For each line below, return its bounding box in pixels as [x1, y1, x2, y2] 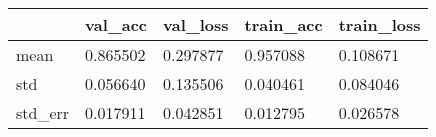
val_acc [85, 13, 148, 36]
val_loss [163, 13, 229, 36]
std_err [16, 101, 70, 124]
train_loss [338, 13, 421, 36]
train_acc [244, 13, 323, 36]
